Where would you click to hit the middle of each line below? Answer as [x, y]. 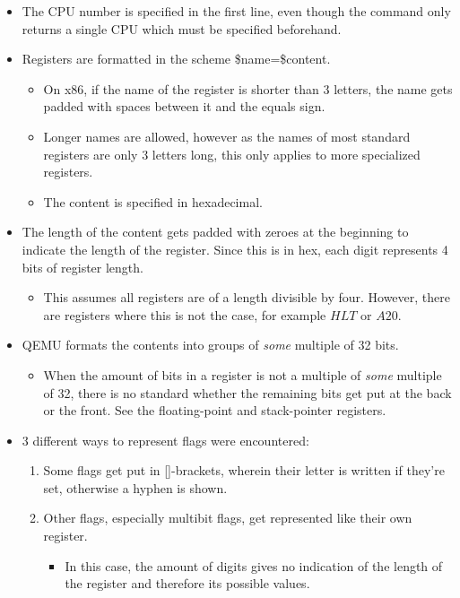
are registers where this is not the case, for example [185, 314]
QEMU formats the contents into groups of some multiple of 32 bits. [210, 345]
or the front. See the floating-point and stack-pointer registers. [215, 410]
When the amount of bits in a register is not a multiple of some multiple [243, 374]
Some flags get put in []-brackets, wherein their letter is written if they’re [244, 470]
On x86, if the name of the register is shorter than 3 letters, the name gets [248, 88]
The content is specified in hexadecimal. [153, 201]
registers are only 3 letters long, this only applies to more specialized [232, 154]
